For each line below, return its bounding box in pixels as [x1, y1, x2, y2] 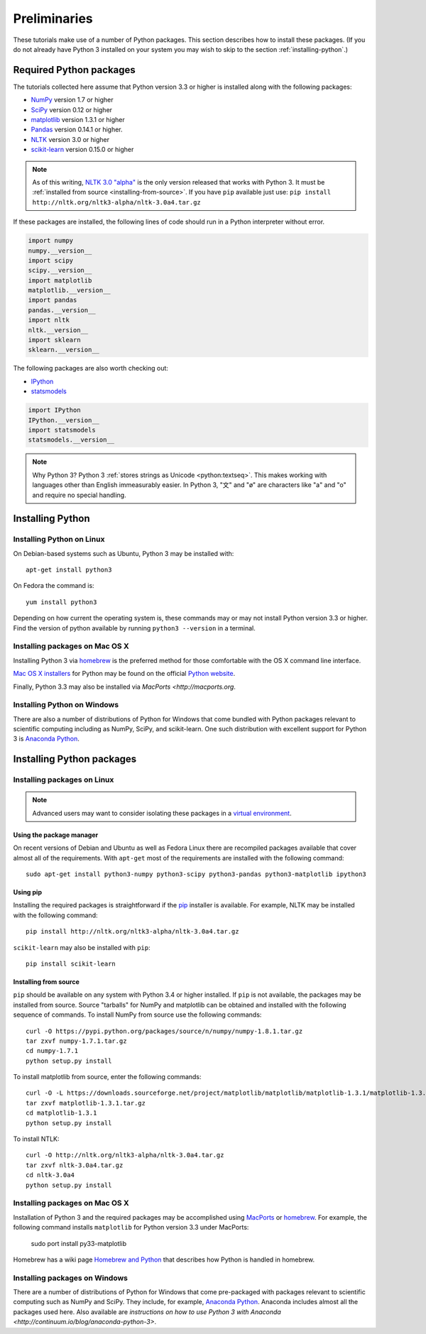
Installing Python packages [13, 753, 137, 765]
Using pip [13, 887, 43, 896]
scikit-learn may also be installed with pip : [13, 943, 151, 951]
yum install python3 [26, 598, 97, 606]
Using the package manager [13, 831, 99, 839]
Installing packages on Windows [13, 1273, 128, 1283]
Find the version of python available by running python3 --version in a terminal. [13, 623, 256, 632]
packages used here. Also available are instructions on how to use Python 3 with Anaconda [13, 1307, 282, 1316]
